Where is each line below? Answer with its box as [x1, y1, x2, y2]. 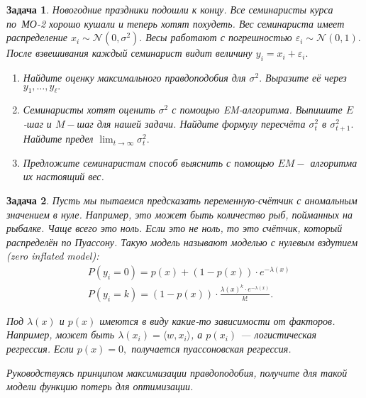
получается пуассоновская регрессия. [131, 341, 292, 355]
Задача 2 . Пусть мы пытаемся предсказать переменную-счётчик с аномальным [6, 192, 357, 207]
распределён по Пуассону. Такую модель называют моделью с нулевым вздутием [6, 234, 358, 249]
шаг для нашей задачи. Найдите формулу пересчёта [77, 116, 306, 131]
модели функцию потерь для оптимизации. [6, 379, 194, 394]
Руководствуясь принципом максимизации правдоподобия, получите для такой [6, 365, 348, 380]
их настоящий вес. [23, 169, 104, 184]
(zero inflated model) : [6, 248, 99, 263]
